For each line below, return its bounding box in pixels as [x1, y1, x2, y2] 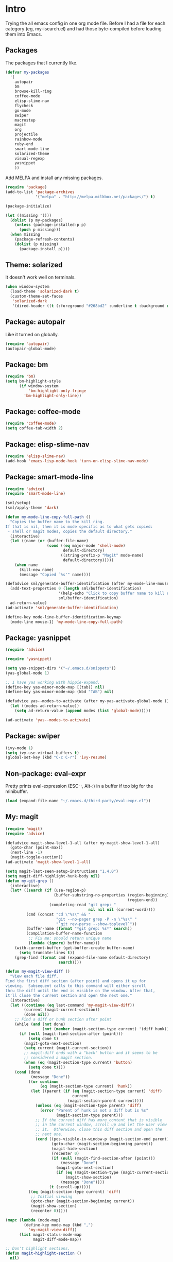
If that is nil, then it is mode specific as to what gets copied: [5, 524, 153, 529]
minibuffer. [5, 788, 28, 794]
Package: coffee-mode [5, 407, 81, 416]
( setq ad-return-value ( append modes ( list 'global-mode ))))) [14, 708, 151, 714]
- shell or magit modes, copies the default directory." [7, 529, 132, 534]
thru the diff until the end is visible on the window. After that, [5, 988, 155, 993]
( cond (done [14, 1069, 40, 1075]
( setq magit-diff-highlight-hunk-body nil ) [5, 873, 100, 878]
